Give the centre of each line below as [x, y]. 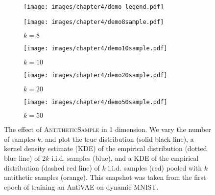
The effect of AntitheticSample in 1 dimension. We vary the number [107, 129]
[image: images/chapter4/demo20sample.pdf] [96, 75]
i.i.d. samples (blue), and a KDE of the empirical [125, 158]
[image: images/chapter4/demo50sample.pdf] [96, 102]
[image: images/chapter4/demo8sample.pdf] [94, 22]
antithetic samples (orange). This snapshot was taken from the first [105, 177]
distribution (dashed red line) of [52, 167]
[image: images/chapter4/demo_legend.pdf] [94, 7]
